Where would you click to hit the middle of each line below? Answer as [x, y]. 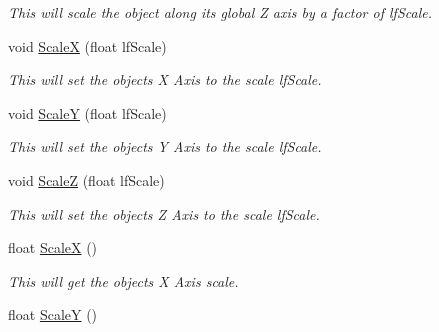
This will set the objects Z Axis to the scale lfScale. [164, 213]
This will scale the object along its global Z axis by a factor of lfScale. [220, 12]
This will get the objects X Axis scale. [123, 280]
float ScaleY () [53, 314]
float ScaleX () [53, 247]
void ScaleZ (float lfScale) [86, 179]
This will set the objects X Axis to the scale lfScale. [165, 79]
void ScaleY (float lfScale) [87, 112]
